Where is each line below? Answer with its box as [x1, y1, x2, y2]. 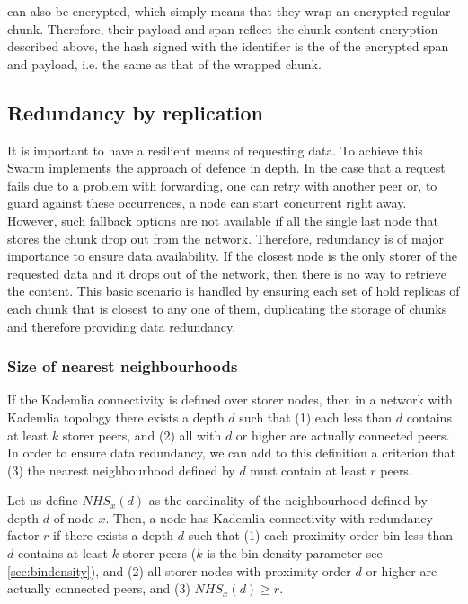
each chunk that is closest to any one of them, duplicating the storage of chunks [7, 298, 447, 317]
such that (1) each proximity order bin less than [188, 526, 454, 545]
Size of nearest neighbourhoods [7, 355, 238, 377]
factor [7, 526, 40, 545]
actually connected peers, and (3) [7, 579, 190, 598]
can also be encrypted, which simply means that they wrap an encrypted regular [7, 2, 451, 20]
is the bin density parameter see [207, 544, 383, 563]
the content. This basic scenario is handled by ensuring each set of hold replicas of [7, 281, 460, 300]
